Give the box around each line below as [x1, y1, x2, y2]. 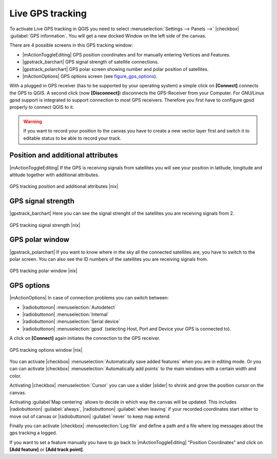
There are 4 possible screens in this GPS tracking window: [9, 42, 133, 48]
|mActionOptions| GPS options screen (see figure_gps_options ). [22, 73, 157, 79]
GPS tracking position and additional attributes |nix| [9, 183, 118, 189]
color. [9, 373, 22, 379]
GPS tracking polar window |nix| [9, 267, 78, 274]
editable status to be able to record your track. [23, 135, 122, 141]
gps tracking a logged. [9, 430, 57, 436]
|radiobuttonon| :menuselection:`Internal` [22, 311, 109, 317]
